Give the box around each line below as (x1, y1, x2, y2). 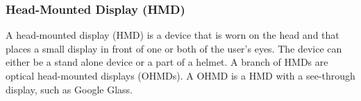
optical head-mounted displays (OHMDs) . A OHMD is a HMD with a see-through (6, 68, 355, 82)
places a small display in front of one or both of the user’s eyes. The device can (6, 41, 342, 55)
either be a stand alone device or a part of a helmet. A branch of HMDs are (6, 55, 328, 69)
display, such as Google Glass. (6, 82, 133, 96)
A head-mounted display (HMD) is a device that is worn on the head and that (6, 28, 339, 42)
